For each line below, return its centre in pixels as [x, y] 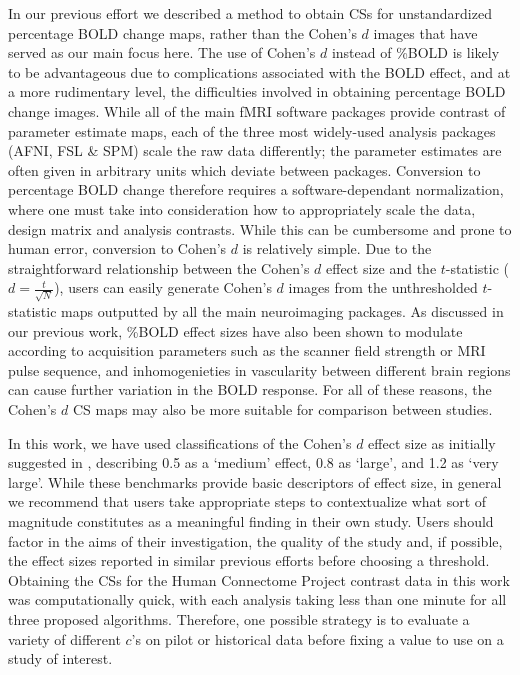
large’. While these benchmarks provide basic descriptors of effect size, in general [255, 481]
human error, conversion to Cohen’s [117, 248]
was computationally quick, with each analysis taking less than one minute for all [257, 599]
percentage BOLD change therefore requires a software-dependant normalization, [256, 189]
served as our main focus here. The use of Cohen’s [162, 52]
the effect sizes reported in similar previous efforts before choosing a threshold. [249, 560]
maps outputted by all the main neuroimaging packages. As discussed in [282, 311]
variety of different [64, 638]
